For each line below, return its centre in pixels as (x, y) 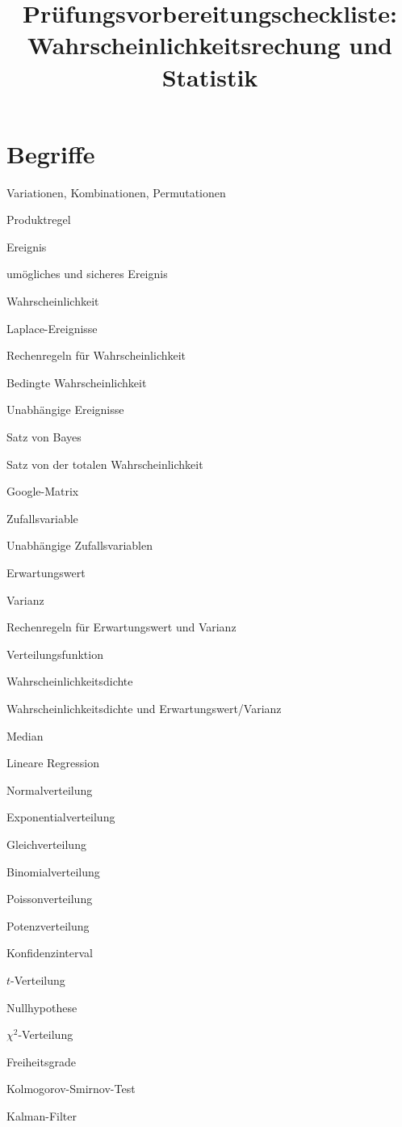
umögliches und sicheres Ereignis (87, 274)
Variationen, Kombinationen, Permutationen (116, 192)
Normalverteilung (50, 789)
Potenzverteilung (48, 925)
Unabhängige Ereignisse (65, 409)
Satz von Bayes (44, 437)
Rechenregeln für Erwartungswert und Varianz (121, 627)
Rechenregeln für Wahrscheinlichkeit (96, 355)
